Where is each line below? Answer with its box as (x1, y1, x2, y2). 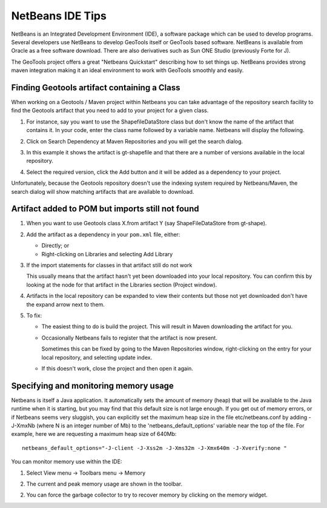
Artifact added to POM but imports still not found (11, 203, 199, 214)
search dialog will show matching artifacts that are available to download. (11, 188, 194, 195)
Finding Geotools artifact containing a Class (11, 82, 181, 93)
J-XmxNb (11, 421, 36, 429)
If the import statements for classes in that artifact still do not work (26, 262, 193, 269)
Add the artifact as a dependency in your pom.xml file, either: (26, 231, 180, 238)
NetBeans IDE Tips (11, 9, 107, 22)
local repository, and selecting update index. (41, 354, 153, 361)
